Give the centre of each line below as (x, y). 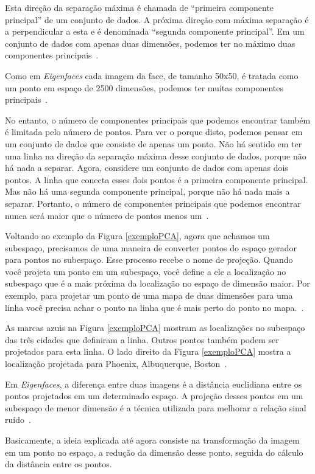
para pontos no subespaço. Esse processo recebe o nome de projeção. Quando (149, 260)
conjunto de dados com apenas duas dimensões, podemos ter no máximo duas (150, 43)
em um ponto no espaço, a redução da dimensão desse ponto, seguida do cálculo (154, 452)
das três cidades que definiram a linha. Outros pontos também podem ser (142, 339)
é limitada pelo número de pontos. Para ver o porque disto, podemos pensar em (154, 132)
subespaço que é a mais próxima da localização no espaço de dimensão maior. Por (157, 283)
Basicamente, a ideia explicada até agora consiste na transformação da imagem (152, 440)
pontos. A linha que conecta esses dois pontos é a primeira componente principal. (157, 179)
